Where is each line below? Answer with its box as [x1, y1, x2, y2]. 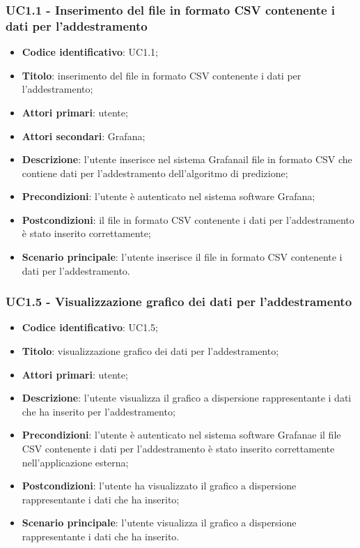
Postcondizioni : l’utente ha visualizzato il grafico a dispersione [22, 478, 297, 493]
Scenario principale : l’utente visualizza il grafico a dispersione [22, 515, 297, 530]
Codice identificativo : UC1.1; [22, 45, 158, 59]
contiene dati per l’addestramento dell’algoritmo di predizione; [22, 165, 288, 180]
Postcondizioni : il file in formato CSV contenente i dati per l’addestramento [22, 212, 354, 227]
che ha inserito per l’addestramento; [22, 404, 175, 418]
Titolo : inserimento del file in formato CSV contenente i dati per [22, 68, 302, 82]
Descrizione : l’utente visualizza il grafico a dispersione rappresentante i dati [22, 390, 352, 405]
